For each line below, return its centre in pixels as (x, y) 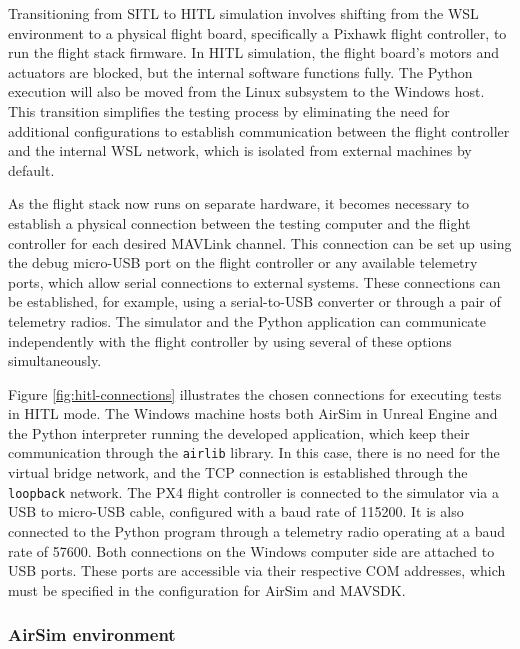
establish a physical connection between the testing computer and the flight (239, 222)
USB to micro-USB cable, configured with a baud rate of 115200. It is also (236, 511)
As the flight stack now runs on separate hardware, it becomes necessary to (239, 203)
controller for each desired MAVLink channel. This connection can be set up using (260, 242)
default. (31, 169)
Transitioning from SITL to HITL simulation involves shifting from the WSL (243, 13)
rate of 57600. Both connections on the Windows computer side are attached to (251, 550)
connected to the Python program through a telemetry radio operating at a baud (257, 530)
